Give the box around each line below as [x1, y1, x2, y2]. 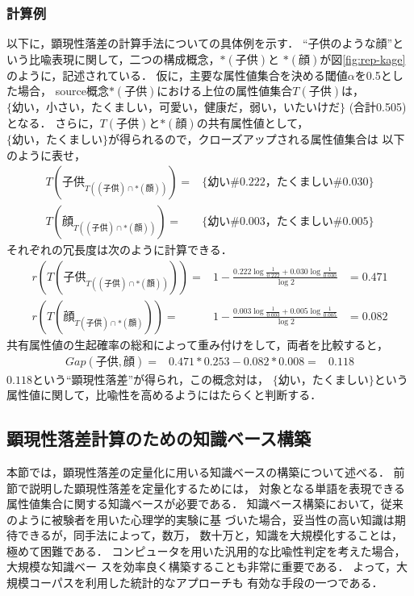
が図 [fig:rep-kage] [320, 50, 406, 67]
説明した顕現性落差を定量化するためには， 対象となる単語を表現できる [28, 479, 405, 496]
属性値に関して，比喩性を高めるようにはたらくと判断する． [6, 386, 322, 403]
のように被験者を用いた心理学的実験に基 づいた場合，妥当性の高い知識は [6, 511, 395, 527]
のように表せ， [6, 146, 86, 163]
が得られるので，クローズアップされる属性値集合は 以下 [108, 131, 405, 147]
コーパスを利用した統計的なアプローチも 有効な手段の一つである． [28, 574, 383, 591]
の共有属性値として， [196, 115, 309, 131]
